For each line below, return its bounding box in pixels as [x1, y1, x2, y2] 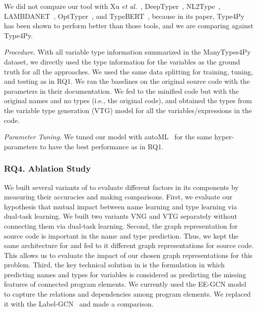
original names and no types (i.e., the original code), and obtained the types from [4, 95, 252, 106]
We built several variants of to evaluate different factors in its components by [4, 182, 239, 192]
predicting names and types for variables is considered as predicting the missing [4, 269, 247, 279]
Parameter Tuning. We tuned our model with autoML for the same [4, 131, 212, 142]
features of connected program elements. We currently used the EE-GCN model [4, 279, 247, 289]
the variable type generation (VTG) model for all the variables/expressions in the [4, 105, 252, 115]
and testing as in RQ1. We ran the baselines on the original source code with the [4, 76, 250, 86]
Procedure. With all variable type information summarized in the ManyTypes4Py [4, 47, 251, 57]
